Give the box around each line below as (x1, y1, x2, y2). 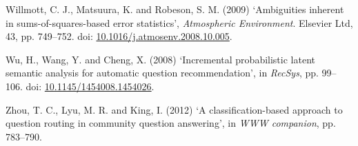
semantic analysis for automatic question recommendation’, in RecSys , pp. (6, 65, 319, 80)
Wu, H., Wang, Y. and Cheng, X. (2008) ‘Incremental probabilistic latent (6, 52, 315, 66)
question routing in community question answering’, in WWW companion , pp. (6, 116, 336, 130)
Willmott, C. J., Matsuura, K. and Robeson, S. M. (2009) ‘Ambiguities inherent (6, 2, 344, 16)
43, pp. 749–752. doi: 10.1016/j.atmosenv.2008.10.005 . (6, 29, 232, 43)
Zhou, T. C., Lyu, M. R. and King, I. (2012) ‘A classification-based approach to (6, 102, 343, 116)
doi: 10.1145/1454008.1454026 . (26, 79, 155, 93)
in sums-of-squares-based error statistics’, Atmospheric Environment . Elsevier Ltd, (6, 15, 353, 30)
